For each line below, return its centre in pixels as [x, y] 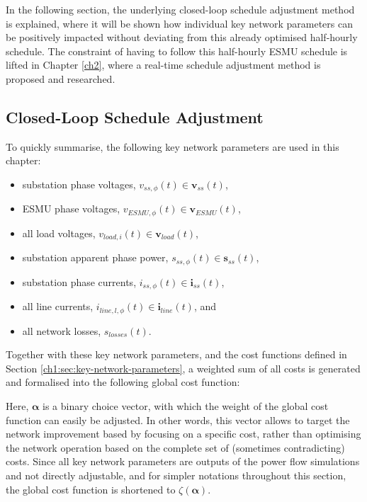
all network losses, [62, 330]
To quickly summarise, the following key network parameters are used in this [173, 146]
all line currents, [58, 306]
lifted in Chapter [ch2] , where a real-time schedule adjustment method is [163, 65]
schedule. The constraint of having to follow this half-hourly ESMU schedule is [177, 51]
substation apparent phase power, [95, 257]
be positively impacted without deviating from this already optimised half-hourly [182, 37]
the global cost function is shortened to [91, 489]
